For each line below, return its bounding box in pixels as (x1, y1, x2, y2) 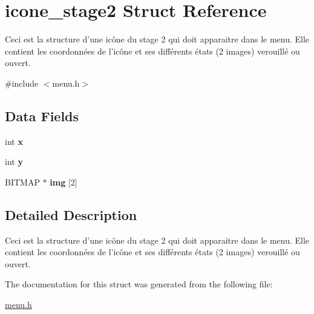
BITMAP (5, 175, 40, 188)
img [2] (50, 175, 77, 188)
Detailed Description (5, 205, 137, 224)
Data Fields (5, 106, 79, 125)
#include (5, 76, 39, 89)
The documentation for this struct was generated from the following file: (5, 278, 273, 290)
